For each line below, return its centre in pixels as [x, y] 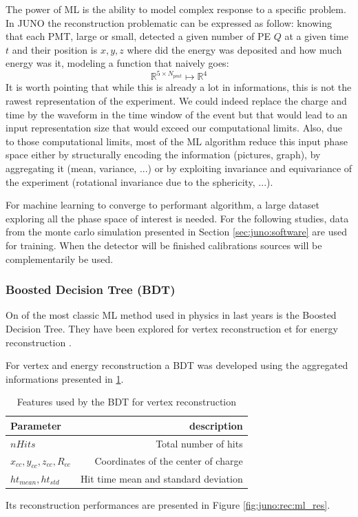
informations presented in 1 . [65, 378]
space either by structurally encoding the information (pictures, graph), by [163, 155]
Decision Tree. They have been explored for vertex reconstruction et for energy [172, 328]
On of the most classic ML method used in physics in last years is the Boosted [171, 315]
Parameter [36, 425]
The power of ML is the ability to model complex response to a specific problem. [176, 9]
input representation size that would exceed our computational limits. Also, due [174, 128]
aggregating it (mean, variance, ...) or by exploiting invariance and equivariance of [179, 168]
